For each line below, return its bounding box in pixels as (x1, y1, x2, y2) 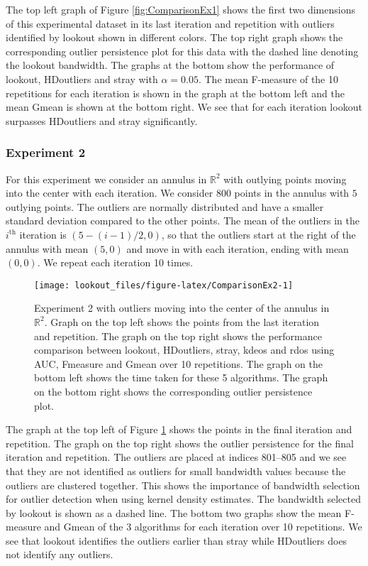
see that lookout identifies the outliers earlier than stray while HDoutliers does (6, 533, 347, 548)
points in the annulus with (234, 185, 350, 200)
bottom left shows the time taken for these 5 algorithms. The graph (34, 370, 328, 385)
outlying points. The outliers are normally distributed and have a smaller (6, 199, 324, 214)
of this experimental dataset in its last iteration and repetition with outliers (6, 16, 335, 31)
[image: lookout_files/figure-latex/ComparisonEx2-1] (34, 280, 294, 290)
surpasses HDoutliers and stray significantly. (6, 113, 198, 128)
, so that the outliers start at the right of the (161, 227, 356, 241)
